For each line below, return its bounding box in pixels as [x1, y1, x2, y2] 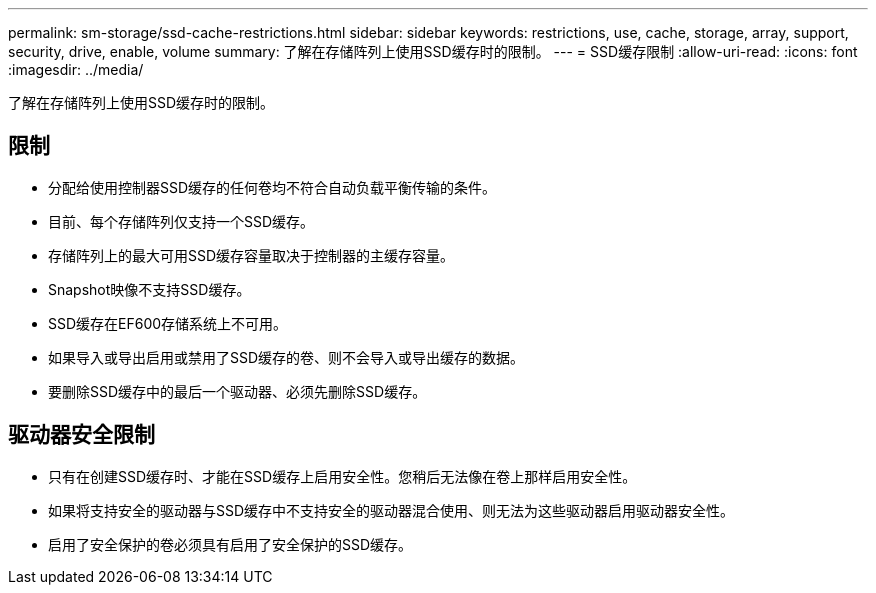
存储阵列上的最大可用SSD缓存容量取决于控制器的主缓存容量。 [48, 246, 455, 264]
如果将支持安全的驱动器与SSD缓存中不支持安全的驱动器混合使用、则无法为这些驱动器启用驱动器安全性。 [48, 501, 735, 519]
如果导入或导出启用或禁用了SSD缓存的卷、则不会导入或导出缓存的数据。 [48, 348, 525, 366]
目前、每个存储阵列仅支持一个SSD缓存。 [48, 212, 315, 230]
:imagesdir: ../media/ [8, 61, 144, 78]
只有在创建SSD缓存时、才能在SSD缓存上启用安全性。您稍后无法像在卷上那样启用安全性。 [48, 467, 637, 485]
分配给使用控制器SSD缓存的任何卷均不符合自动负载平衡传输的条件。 [48, 178, 497, 196]
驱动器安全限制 [8, 422, 155, 448]
